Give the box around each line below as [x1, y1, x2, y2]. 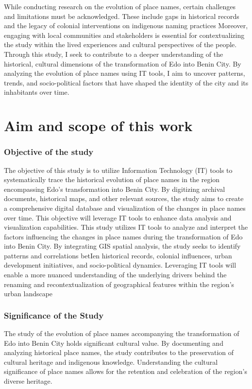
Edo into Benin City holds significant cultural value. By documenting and [4, 338, 223, 348]
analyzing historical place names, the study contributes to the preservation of [4, 347, 234, 357]
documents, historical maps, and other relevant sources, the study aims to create [4, 193, 244, 203]
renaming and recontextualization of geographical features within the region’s [4, 279, 235, 289]
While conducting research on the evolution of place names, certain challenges [4, 1, 236, 11]
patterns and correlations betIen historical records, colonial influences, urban [4, 250, 232, 260]
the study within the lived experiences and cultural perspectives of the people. [4, 39, 237, 50]
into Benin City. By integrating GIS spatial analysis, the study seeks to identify [4, 241, 241, 251]
